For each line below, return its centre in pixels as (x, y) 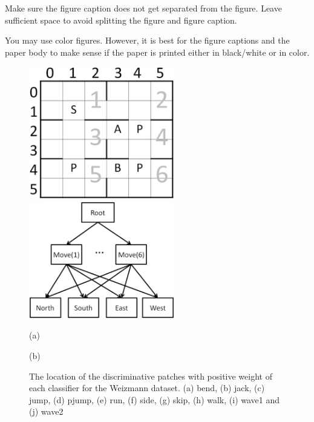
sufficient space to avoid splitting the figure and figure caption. (121, 20)
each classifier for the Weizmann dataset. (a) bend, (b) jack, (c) (147, 388)
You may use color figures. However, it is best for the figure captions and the (147, 40)
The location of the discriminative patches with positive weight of (151, 376)
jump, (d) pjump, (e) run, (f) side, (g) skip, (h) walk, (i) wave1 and (155, 399)
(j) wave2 (46, 411)
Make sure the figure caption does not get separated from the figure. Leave (143, 8)
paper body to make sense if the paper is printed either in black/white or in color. (157, 52)
